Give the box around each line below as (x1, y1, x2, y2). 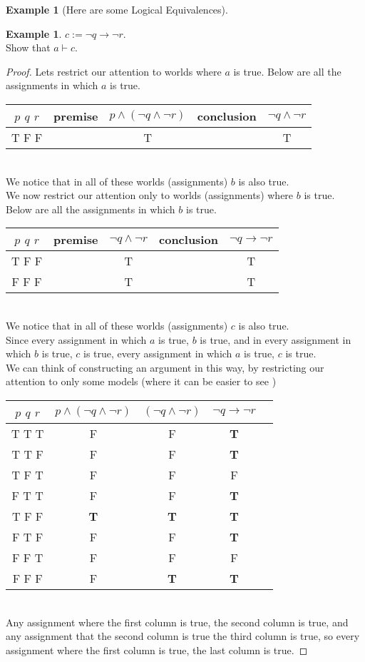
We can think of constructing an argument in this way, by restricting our (6, 360, 324, 375)
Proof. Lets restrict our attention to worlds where (6, 63, 222, 78)
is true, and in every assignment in (200, 332, 351, 347)
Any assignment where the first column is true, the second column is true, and (6, 614, 349, 629)
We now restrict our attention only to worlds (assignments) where (6, 188, 294, 203)
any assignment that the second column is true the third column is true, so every (6, 628, 360, 643)
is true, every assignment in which (83, 346, 232, 361)
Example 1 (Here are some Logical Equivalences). (6, 2, 228, 16)
